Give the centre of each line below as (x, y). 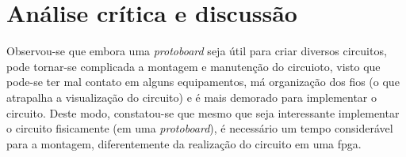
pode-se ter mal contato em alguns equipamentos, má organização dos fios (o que (203, 82)
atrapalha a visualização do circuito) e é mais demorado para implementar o (192, 97)
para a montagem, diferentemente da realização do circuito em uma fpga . (184, 143)
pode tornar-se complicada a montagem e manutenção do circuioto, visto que (193, 66)
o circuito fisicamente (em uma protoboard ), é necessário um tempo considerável (200, 128)
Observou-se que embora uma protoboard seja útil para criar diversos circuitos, (197, 51)
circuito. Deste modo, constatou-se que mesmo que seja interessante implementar (203, 112)
